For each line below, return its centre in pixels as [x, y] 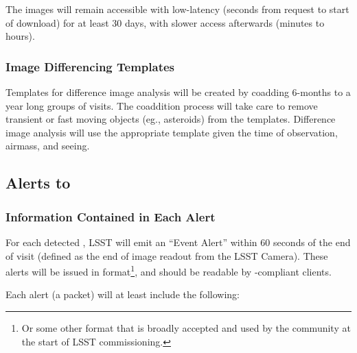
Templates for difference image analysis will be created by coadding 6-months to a [178, 92]
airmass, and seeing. [48, 146]
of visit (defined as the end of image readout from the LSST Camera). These [167, 255]
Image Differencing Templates [90, 66]
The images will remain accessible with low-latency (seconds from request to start [177, 9]
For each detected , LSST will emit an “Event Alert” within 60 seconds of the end [178, 242]
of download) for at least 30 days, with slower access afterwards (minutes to [165, 22]
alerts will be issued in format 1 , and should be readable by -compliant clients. [169, 270]
